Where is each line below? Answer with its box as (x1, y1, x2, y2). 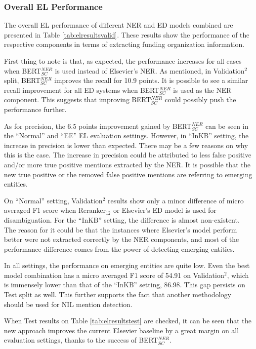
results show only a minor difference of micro (107, 195, 244, 205)
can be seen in (205, 120, 249, 131)
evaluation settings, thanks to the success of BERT (4, 335, 158, 345)
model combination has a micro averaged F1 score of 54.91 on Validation (4, 270, 224, 280)
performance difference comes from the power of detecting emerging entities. (4, 243, 235, 254)
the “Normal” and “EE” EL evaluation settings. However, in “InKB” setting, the (4, 130, 249, 141)
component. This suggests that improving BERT (4, 94, 151, 105)
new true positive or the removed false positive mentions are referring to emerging (4, 169, 253, 179)
